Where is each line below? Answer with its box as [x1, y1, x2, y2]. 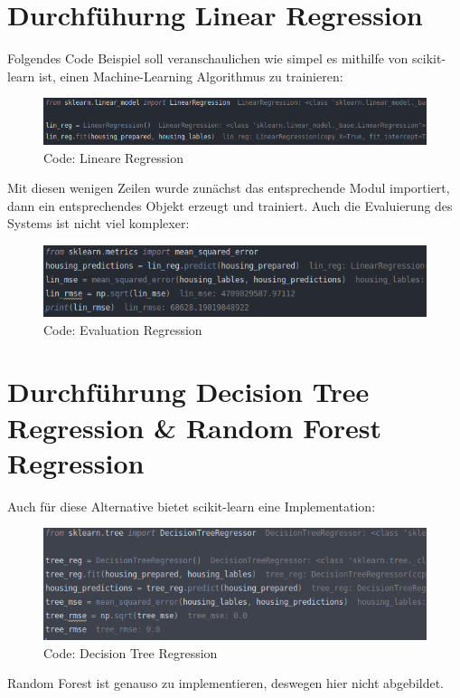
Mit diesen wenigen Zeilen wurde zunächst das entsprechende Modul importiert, [7, 178, 450, 197]
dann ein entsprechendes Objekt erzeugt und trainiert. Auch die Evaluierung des [7, 196, 453, 215]
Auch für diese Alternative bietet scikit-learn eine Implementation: [7, 496, 376, 515]
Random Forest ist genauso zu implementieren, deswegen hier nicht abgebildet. [7, 674, 445, 693]
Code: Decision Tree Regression [43, 643, 218, 662]
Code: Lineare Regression [43, 148, 183, 167]
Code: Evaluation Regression [43, 320, 202, 339]
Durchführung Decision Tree [7, 373, 370, 410]
